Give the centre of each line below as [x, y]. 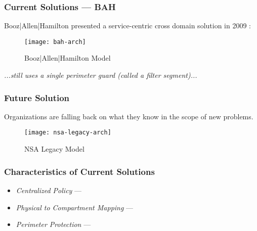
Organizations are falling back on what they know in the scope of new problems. [129, 116]
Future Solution [37, 97]
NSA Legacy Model [54, 149]
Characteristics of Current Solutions [79, 171]
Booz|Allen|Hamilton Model [68, 58]
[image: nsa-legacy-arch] [68, 133]
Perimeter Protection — [53, 224]
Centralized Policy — [49, 190]
